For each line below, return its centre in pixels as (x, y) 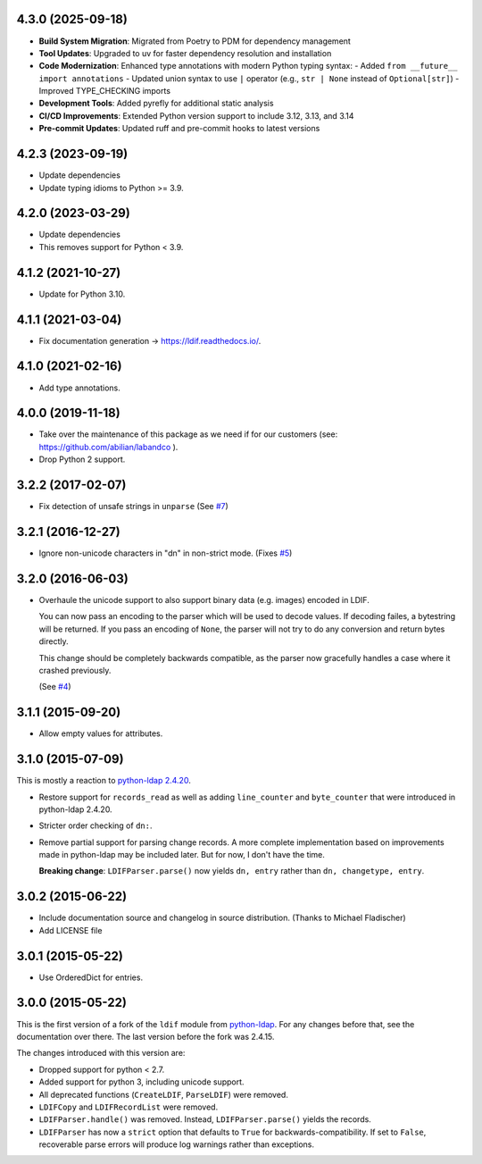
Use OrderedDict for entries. (91, 977)
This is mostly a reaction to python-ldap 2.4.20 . (104, 781)
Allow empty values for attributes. (101, 733)
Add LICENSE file (71, 930)
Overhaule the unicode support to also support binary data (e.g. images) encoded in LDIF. (204, 599)
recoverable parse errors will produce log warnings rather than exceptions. (177, 1144)
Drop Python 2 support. (82, 459)
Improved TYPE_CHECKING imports (105, 91)
